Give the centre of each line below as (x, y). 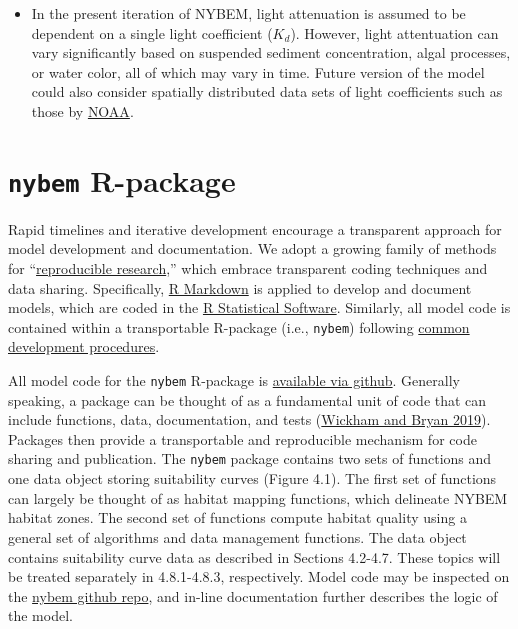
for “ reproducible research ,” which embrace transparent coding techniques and (248, 268)
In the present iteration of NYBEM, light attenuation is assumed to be (248, 13)
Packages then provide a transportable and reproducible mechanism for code (242, 438)
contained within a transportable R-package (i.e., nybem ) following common (239, 326)
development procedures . (84, 346)
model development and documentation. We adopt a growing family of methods (252, 248)
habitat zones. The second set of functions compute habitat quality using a (237, 517)
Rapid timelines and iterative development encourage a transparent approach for (255, 228)
